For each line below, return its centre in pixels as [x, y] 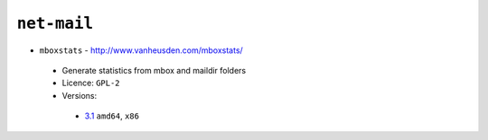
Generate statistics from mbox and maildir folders [154, 70]
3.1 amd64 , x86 [112, 116]
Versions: [80, 95]
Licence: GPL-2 [91, 83]
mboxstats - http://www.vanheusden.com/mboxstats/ [141, 50]
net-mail [55, 23]
